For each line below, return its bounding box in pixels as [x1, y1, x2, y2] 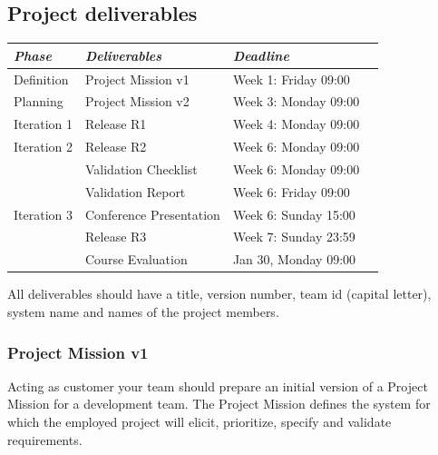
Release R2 [85, 137, 147, 156]
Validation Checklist [85, 159, 198, 178]
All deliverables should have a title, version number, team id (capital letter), [7, 284, 432, 303]
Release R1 [85, 114, 147, 134]
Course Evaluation [85, 250, 188, 269]
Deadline [232, 45, 289, 64]
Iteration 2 [14, 137, 73, 156]
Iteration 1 [14, 114, 73, 134]
